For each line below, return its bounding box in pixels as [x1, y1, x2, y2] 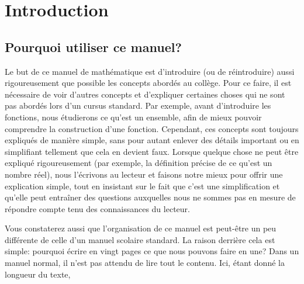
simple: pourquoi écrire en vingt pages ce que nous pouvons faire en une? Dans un [5, 245, 299, 257]
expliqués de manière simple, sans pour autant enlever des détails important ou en [5, 134, 299, 146]
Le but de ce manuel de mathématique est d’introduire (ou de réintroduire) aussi [5, 65, 295, 77]
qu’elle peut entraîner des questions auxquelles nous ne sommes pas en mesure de [5, 191, 296, 203]
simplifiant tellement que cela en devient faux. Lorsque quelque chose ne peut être [5, 145, 299, 157]
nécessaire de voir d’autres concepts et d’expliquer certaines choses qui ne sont [5, 88, 285, 100]
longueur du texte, [5, 268, 71, 280]
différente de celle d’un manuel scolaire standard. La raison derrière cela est [5, 233, 275, 245]
